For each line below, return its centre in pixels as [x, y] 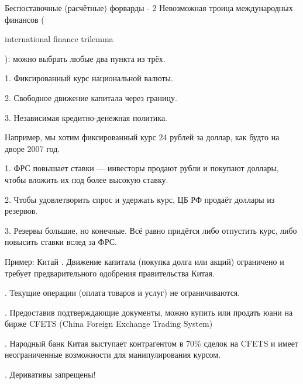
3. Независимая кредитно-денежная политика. [86, 117]
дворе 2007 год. [32, 148]
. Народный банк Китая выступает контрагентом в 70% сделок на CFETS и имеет [152, 343]
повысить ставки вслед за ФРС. [61, 242]
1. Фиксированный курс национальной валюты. [89, 78]
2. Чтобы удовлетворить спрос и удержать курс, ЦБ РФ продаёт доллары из [140, 199]
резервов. [21, 211]
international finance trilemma [59, 39]
